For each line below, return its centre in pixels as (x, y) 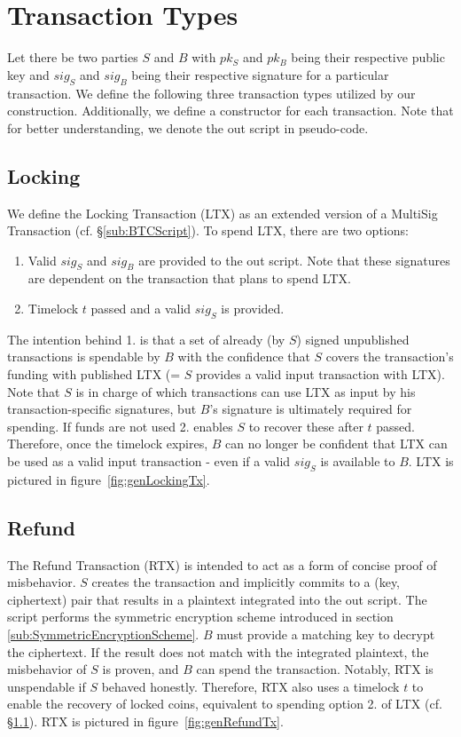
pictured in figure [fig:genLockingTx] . (109, 479)
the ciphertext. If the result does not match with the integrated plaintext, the (218, 651)
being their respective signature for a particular (260, 74)
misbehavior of (47, 669)
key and (28, 74)
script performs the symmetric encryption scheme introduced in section (200, 617)
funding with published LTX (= (94, 374)
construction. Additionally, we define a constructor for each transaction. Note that (230, 111)
